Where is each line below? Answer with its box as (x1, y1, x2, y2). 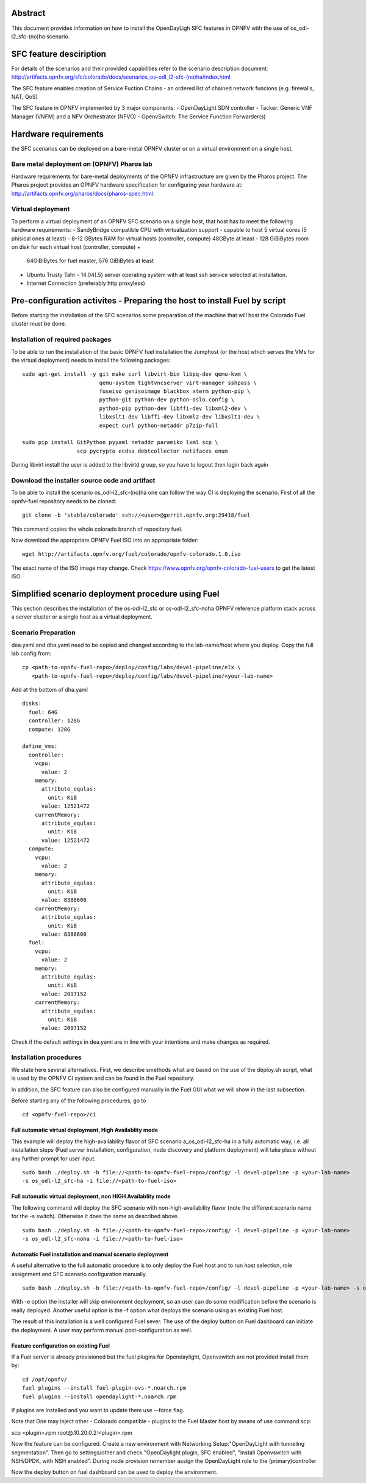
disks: (22, 700, 42, 707)
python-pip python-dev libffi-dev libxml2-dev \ (99, 404, 248, 412)
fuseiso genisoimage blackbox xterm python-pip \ (99, 388, 251, 395)
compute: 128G (28, 726, 71, 733)
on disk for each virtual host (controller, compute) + (11, 243, 141, 250)
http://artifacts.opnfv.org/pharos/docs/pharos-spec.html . (11, 190, 155, 197)
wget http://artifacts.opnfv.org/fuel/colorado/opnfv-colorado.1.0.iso (22, 551, 241, 558)
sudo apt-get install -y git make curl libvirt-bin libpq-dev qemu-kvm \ (22, 371, 248, 378)
